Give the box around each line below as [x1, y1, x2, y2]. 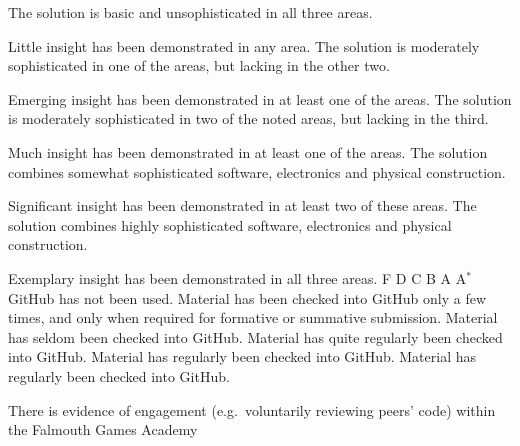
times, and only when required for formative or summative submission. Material [8, 307, 498, 328]
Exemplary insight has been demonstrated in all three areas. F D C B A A [8, 267, 467, 288]
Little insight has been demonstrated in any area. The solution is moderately [8, 35, 480, 56]
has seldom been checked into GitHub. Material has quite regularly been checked [8, 326, 503, 347]
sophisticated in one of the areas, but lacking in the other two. [8, 55, 390, 76]
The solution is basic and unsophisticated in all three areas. [8, 2, 373, 22]
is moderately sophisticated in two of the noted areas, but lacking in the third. [8, 108, 489, 129]
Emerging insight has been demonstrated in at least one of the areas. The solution [8, 88, 512, 109]
